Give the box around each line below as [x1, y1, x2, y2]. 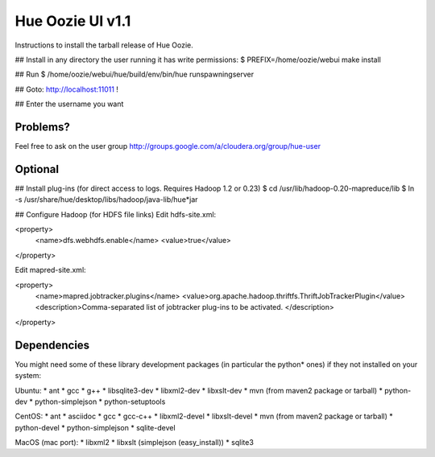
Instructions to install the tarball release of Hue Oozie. [14, 40, 193, 50]
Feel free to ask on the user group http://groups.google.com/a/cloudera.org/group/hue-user [14, 142, 321, 151]
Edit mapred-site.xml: [14, 266, 86, 275]
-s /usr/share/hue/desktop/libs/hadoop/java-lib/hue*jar [14, 195, 198, 204]
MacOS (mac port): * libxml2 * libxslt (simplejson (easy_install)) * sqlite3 [14, 438, 254, 447]
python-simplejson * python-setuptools [35, 397, 166, 406]
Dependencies [14, 338, 90, 352]
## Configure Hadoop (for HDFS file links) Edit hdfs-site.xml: [14, 209, 217, 219]
